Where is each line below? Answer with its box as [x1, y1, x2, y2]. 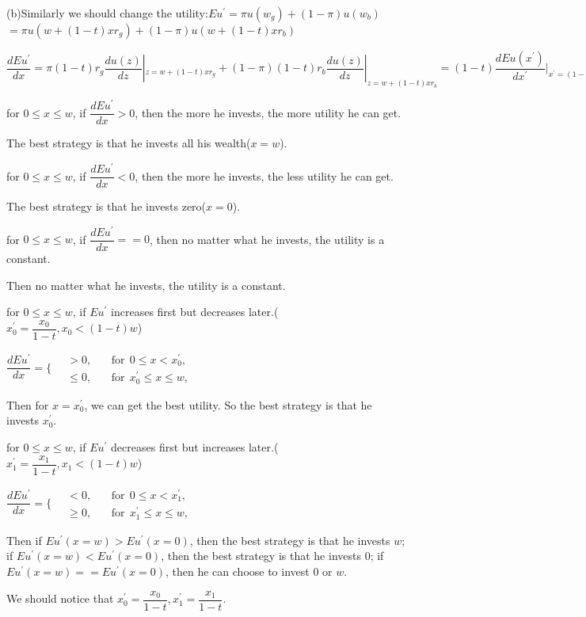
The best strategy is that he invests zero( [6, 198, 207, 215]
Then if [6, 531, 42, 548]
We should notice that [6, 590, 114, 607]
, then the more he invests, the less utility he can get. [135, 167, 394, 184]
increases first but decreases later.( [111, 303, 279, 320]
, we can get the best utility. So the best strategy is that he [84, 396, 372, 413]
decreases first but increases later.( [111, 439, 279, 455]
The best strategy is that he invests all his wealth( [6, 135, 251, 151]
